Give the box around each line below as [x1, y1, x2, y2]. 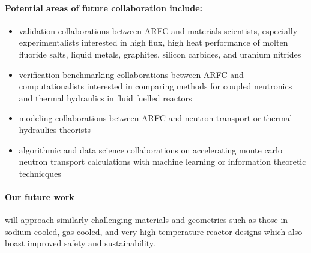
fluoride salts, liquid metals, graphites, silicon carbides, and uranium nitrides [19, 47, 301, 60]
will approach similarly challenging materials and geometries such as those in [5, 213, 288, 226]
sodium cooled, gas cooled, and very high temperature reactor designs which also [5, 225, 303, 237]
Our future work [5, 190, 74, 203]
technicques [19, 167, 61, 179]
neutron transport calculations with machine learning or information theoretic [19, 155, 306, 168]
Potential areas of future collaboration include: [5, 1, 202, 14]
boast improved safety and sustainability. [5, 237, 155, 249]
